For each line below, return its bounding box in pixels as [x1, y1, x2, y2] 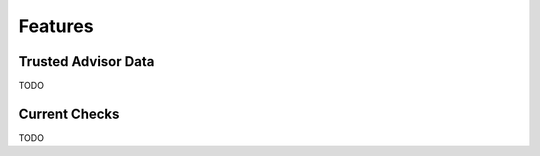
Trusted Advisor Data [18, 53, 155, 70]
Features [18, 15, 94, 37]
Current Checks [18, 105, 120, 122]
